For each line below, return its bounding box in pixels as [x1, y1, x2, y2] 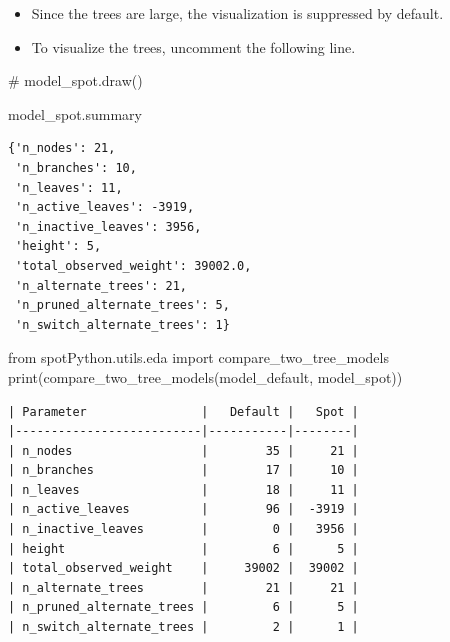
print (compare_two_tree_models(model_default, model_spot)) [8, 366, 403, 387]
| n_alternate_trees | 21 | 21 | [8, 580, 359, 595]
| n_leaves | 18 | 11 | [8, 482, 359, 497]
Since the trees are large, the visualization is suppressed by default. [31, 3, 444, 23]
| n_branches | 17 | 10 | [8, 463, 359, 478]
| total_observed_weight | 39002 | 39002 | [8, 561, 359, 576]
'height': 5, [15, 239, 102, 254]
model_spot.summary [8, 103, 142, 124]
